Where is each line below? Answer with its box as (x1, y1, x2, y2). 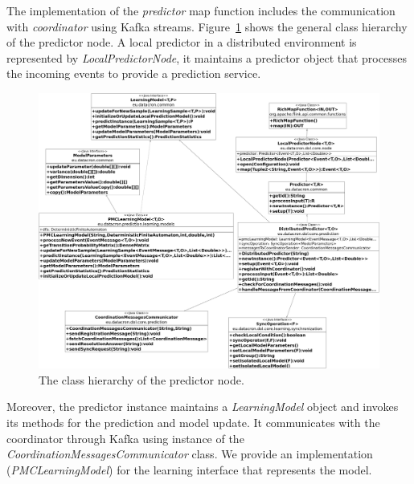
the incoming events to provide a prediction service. (6, 65, 261, 82)
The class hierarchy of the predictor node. (39, 371, 244, 388)
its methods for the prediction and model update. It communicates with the (6, 414, 380, 430)
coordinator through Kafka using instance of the (6, 429, 244, 446)
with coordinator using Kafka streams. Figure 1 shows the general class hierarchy (6, 18, 408, 35)
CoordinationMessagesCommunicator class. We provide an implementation (6, 445, 373, 462)
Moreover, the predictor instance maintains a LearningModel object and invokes (6, 398, 399, 415)
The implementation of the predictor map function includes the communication (6, 2, 396, 18)
